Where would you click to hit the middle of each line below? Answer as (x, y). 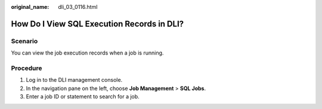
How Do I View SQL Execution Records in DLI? (97, 24)
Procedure (27, 68)
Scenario (24, 41)
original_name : (30, 7)
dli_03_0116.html (78, 7)
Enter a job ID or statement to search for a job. (83, 97)
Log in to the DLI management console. (74, 80)
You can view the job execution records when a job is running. (87, 53)
